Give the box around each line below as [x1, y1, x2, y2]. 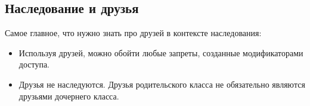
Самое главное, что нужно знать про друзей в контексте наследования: [5, 27, 262, 39]
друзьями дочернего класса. [18, 89, 119, 102]
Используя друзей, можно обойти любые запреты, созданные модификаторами [18, 46, 303, 59]
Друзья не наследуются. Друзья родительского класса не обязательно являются [18, 78, 305, 90]
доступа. [18, 58, 50, 70]
